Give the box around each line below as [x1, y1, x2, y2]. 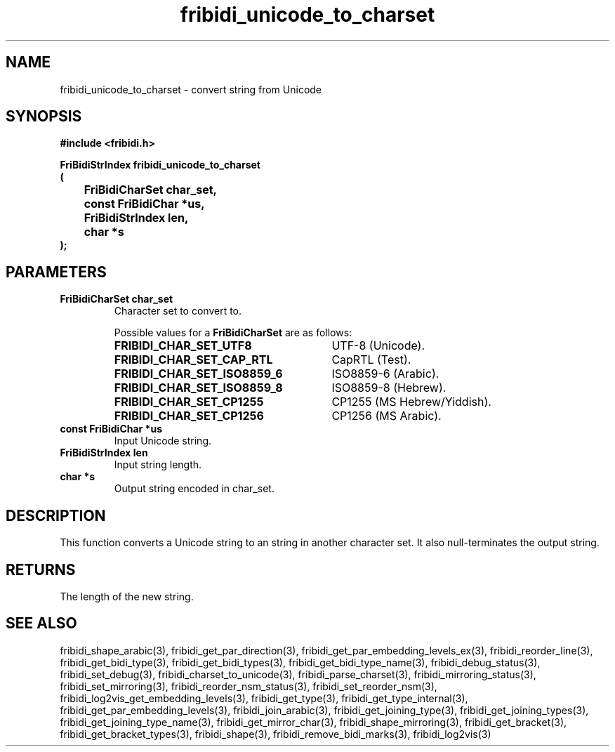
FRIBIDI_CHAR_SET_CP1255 [114, 395, 264, 409]
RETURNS [6, 560, 76, 579]
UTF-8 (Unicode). [331, 338, 425, 353]
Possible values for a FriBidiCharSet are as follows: [114, 326, 352, 339]
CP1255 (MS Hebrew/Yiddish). [331, 395, 491, 409]
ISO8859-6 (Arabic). [331, 367, 439, 381]
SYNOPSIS [6, 107, 82, 126]
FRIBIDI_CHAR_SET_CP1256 [114, 409, 264, 423]
